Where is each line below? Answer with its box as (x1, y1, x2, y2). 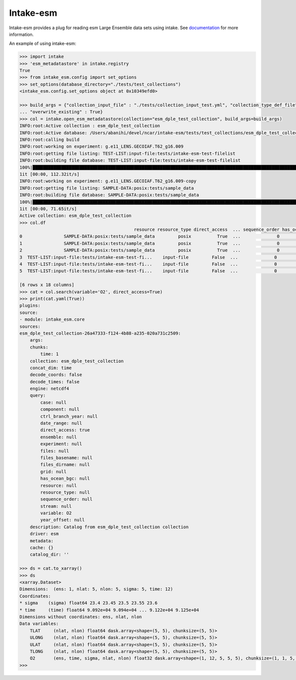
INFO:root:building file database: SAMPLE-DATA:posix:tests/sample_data (19, 192, 199, 198)
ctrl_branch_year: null (40, 413, 98, 419)
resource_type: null (40, 489, 90, 495)
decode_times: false (30, 379, 80, 384)
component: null (40, 407, 80, 412)
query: (30, 393, 46, 398)
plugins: (19, 303, 41, 308)
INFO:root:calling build (19, 137, 80, 142)
